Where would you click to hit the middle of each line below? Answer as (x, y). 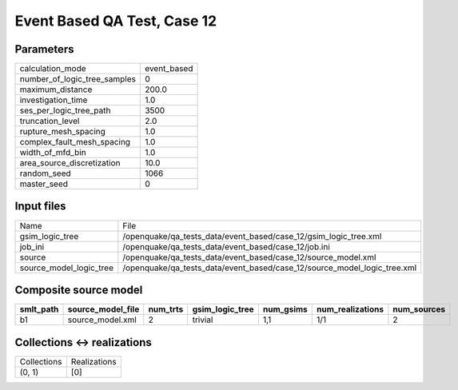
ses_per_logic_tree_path (65, 110)
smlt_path (39, 309)
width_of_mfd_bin (53, 153)
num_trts (166, 309)
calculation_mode (53, 69)
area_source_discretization (70, 163)
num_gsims (285, 309)
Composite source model (79, 290)
